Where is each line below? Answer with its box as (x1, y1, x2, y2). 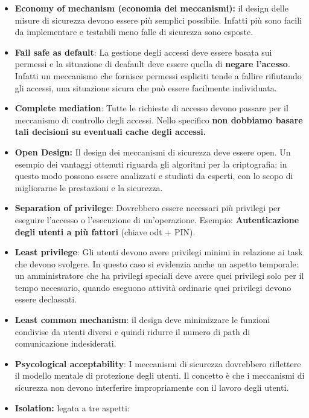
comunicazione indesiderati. (14, 337, 116, 350)
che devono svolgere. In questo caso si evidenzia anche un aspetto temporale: (14, 257, 299, 270)
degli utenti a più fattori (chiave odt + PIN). (14, 225, 196, 238)
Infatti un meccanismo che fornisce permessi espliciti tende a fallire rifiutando (14, 69, 302, 82)
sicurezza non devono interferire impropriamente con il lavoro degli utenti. (14, 381, 289, 394)
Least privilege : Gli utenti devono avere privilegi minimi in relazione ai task (14, 246, 303, 258)
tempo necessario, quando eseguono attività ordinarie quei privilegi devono (14, 281, 291, 293)
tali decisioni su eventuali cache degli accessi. (14, 125, 206, 138)
